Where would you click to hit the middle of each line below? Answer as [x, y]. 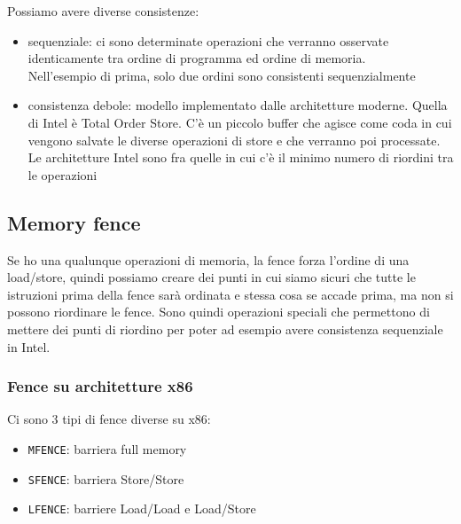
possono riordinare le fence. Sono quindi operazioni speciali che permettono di [219, 312]
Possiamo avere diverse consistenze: [103, 11]
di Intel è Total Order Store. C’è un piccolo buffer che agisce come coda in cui [240, 122]
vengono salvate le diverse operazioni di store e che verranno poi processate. [234, 140]
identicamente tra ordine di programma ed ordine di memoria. [197, 58]
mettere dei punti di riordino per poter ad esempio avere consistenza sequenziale [225, 328]
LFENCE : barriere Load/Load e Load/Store [142, 508]
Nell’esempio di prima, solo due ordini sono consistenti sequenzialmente [222, 75]
